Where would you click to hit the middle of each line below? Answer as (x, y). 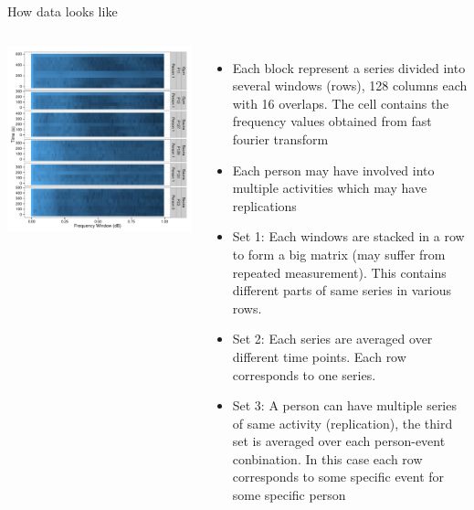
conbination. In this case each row (327, 458)
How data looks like (63, 11)
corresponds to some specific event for (338, 477)
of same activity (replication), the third (342, 423)
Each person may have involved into (333, 170)
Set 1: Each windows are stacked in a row (348, 236)
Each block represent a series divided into (349, 67)
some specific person (289, 495)
